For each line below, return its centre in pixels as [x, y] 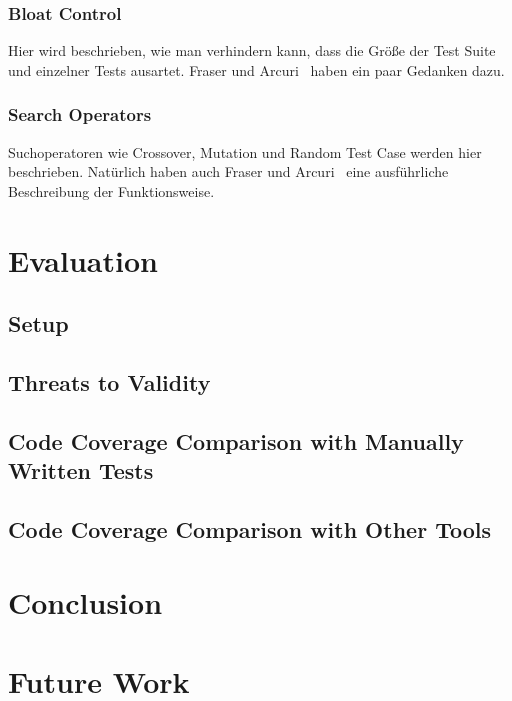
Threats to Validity [109, 381]
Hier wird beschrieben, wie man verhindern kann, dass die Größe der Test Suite [252, 50]
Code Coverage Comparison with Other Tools [249, 528]
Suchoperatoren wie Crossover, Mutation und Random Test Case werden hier [245, 151]
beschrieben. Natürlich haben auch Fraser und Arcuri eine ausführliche [228, 171]
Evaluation [83, 259]
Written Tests [81, 470]
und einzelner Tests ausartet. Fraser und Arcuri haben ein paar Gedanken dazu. [256, 69]
